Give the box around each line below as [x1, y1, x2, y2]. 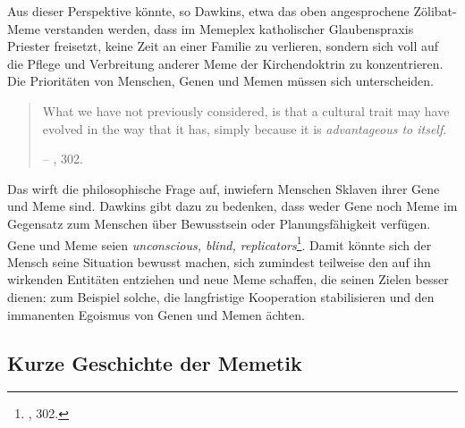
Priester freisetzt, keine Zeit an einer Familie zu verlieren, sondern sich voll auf [7, 37, 439, 55]
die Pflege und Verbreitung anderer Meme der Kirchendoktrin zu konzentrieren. [7, 54, 444, 72]
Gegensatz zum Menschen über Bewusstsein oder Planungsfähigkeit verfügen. [7, 214, 431, 232]
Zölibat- [413, 2, 457, 20]
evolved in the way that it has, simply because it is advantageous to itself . [42, 119, 447, 138]
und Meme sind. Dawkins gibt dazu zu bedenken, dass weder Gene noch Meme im [7, 197, 458, 215]
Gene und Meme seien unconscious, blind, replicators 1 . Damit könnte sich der [7, 232, 432, 254]
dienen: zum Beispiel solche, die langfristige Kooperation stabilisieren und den [7, 287, 435, 306]
